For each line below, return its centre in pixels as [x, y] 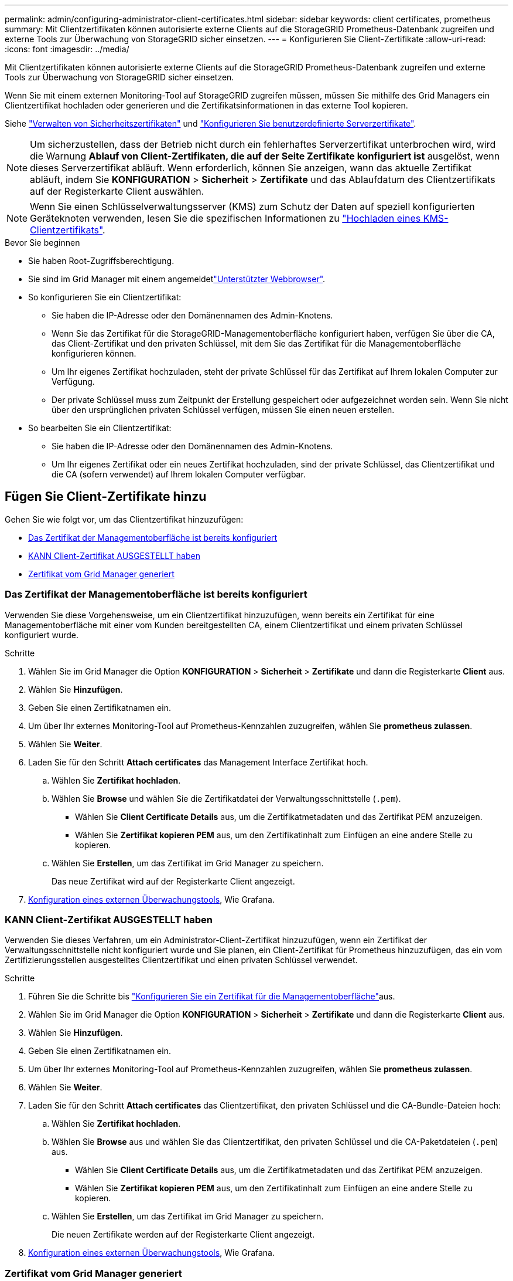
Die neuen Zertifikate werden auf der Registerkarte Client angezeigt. [183, 1235]
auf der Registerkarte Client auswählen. [117, 191]
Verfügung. [73, 382]
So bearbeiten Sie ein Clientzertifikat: [100, 428]
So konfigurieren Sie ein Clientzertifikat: [105, 297]
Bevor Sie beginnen [42, 243]
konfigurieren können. [94, 353]
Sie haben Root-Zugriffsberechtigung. [101, 261]
